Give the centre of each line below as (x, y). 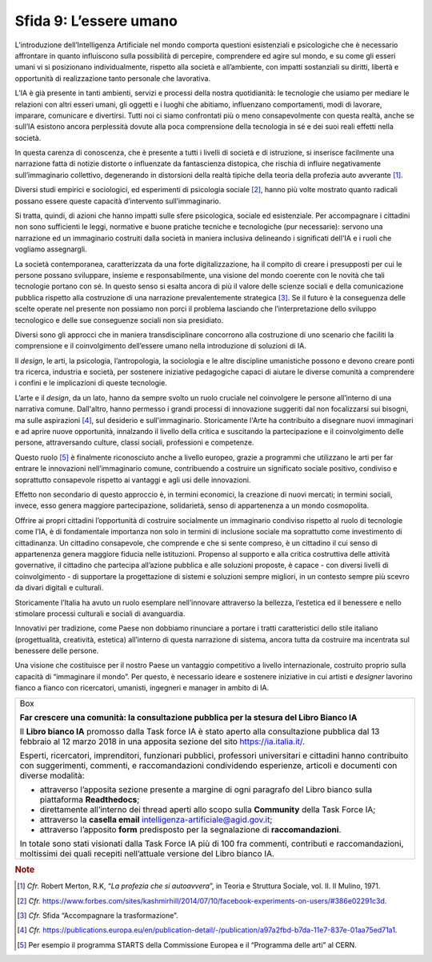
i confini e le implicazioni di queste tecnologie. (91, 383)
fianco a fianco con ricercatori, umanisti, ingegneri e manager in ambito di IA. (142, 688)
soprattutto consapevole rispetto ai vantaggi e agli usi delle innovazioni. (133, 480)
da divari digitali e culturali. (59, 588)
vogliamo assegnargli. (51, 249)
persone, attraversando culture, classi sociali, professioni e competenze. (134, 443)
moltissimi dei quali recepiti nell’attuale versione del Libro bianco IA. (147, 853)
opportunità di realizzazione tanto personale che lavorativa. (113, 78)
